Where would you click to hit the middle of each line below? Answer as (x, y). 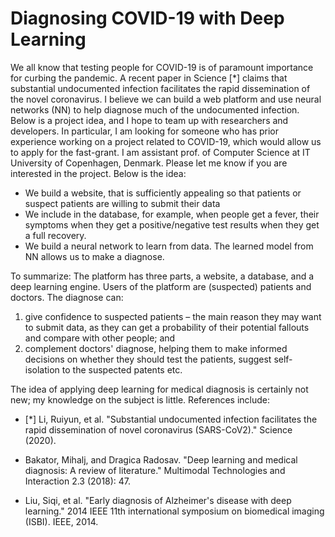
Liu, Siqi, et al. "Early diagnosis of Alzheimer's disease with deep (158, 500)
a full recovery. (55, 235)
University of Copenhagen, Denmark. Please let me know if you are (149, 163)
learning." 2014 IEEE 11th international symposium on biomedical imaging (174, 511)
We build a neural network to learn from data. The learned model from (169, 246)
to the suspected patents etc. (122, 369)
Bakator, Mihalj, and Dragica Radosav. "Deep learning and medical (161, 459)
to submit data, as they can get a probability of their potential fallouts (167, 327)
